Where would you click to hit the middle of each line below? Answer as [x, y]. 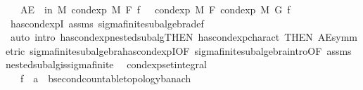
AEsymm [338, 37]
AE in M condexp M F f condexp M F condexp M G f [155, 9]
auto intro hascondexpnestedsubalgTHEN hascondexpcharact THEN [161, 37]
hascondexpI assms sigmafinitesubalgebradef [107, 23]
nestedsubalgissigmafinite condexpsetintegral [106, 64]
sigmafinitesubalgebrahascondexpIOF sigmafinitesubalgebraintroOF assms [191, 50]
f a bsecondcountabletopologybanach [106, 78]
